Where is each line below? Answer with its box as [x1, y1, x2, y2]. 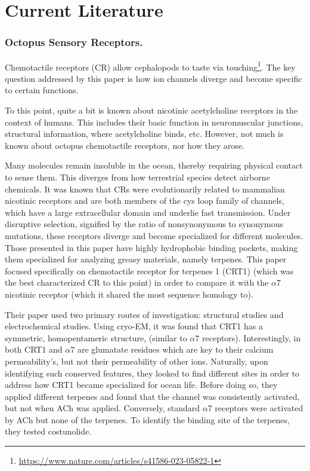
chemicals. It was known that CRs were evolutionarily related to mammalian [5, 182, 285, 195]
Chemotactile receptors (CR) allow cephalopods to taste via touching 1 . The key [5, 59, 296, 73]
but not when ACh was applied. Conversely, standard [5, 402, 200, 414]
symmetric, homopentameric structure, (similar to [5, 331, 187, 344]
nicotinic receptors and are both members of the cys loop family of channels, [5, 194, 284, 207]
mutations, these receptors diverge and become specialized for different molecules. [5, 229, 303, 241]
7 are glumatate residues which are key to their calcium [70, 343, 274, 356]
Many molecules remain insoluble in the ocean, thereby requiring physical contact [5, 159, 303, 172]
